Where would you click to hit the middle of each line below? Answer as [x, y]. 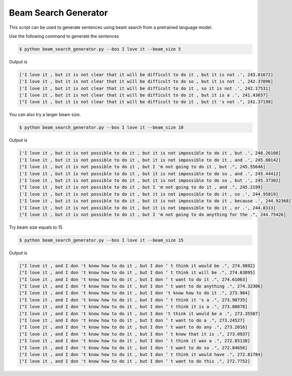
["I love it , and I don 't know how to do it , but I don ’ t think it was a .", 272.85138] [135, 341]
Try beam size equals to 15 [36, 227]
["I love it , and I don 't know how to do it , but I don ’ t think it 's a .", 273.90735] [133, 300]
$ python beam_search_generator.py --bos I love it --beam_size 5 [100, 49]
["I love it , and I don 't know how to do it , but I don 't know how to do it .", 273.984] [135, 293]
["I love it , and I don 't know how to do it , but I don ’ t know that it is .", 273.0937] [135, 334]
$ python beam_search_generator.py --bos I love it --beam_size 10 [101, 128]
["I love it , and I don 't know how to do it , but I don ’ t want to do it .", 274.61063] [133, 279]
